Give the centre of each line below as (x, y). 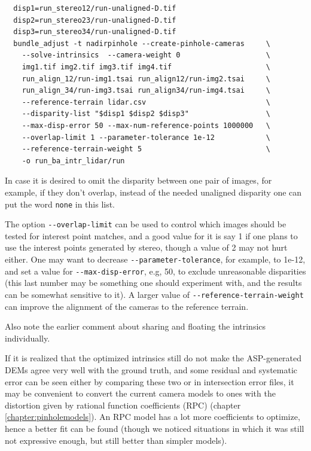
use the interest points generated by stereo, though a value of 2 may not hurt (146, 247)
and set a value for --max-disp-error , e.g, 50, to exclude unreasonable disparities (155, 271)
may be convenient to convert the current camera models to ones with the (140, 393)
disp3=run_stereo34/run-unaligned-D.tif (95, 32)
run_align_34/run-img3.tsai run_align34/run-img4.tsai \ (146, 91)
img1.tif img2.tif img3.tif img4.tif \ (146, 67)
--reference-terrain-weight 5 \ (146, 149)
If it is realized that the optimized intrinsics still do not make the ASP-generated (153, 358)
